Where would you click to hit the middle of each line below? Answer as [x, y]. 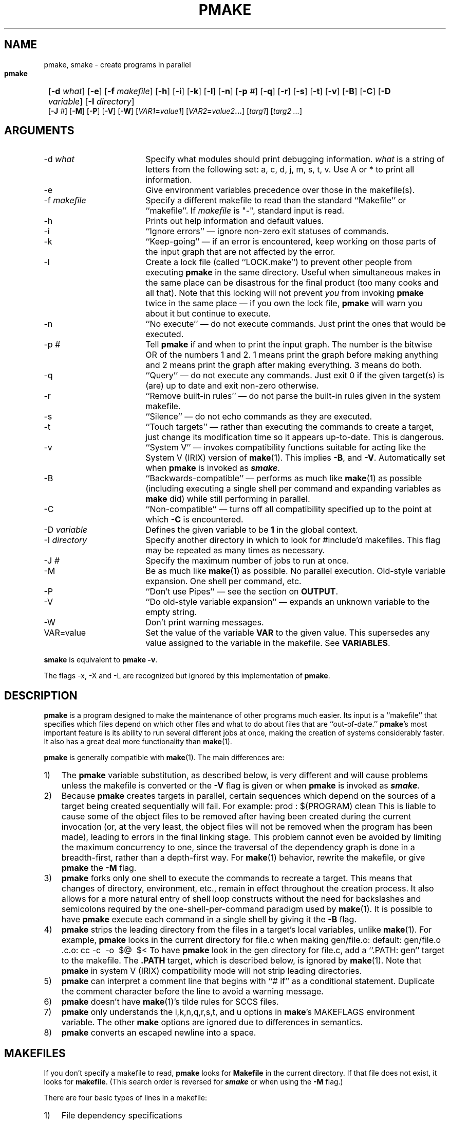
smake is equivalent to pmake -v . [101, 660]
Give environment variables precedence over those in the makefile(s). [280, 190]
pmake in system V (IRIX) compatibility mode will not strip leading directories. [212, 971]
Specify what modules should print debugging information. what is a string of [295, 159]
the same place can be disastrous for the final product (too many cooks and [292, 283]
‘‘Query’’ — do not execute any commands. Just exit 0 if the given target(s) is [295, 375]
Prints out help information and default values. [235, 221]
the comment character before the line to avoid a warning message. [192, 992]
